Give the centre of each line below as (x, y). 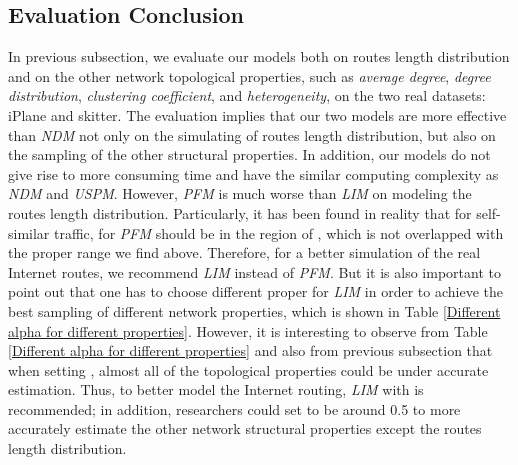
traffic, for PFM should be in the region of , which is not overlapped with (279, 232)
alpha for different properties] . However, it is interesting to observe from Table (248, 330)
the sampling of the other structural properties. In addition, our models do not (249, 154)
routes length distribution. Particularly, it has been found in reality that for (240, 212)
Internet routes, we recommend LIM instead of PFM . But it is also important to (254, 271)
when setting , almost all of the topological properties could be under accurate (248, 369)
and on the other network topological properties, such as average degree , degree (249, 75)
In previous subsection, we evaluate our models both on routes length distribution (259, 56)
